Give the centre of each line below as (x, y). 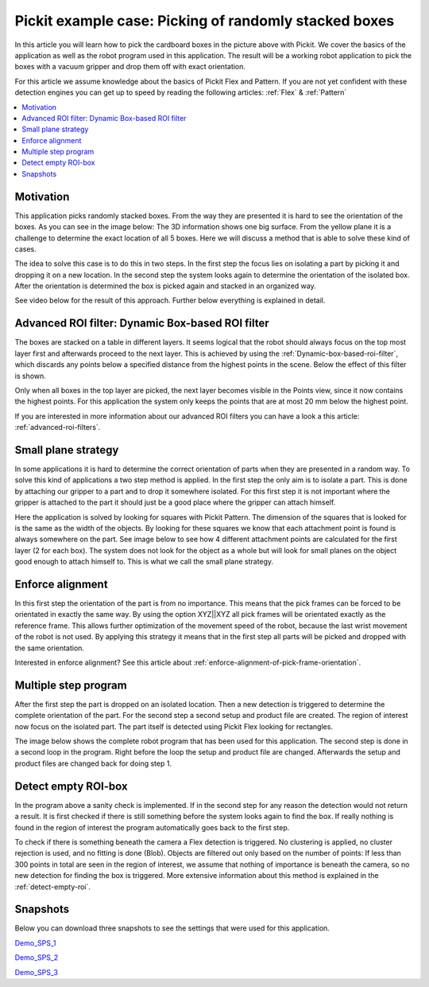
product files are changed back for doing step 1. (93, 763)
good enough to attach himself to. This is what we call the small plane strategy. (144, 562)
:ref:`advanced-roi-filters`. (58, 427)
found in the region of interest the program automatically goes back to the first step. (152, 827)
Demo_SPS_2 (37, 958)
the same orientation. (50, 648)
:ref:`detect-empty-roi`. (53, 887)
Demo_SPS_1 (35, 942)
